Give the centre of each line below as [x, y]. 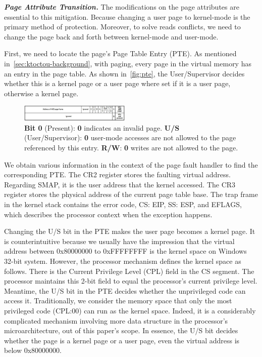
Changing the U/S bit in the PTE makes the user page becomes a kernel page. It [130, 231]
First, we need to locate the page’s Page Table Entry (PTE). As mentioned [120, 53]
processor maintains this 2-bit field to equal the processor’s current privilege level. [131, 281]
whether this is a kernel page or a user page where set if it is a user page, [117, 83]
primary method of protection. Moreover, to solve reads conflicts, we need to [122, 27]
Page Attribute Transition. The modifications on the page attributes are [122, 7]
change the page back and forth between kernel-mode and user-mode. [111, 36]
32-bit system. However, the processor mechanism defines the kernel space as [123, 261]
